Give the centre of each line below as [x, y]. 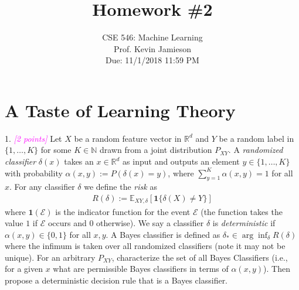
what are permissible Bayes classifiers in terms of [141, 269]
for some [56, 150]
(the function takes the [242, 211]
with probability [34, 173]
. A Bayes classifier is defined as [163, 234]
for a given [24, 269]
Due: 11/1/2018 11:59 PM [152, 60]
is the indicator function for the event [123, 211]
